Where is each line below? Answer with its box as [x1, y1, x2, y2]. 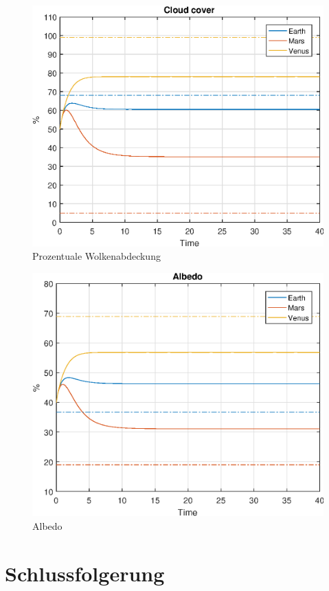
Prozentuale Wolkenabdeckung [32, 249, 161, 263]
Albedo [32, 519, 63, 533]
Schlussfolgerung [5, 559, 165, 587]
